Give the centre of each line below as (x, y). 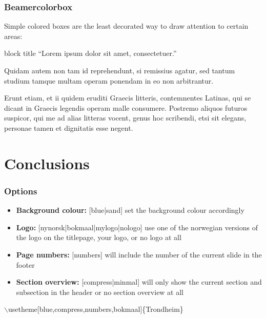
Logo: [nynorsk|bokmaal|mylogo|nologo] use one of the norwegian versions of (137, 227)
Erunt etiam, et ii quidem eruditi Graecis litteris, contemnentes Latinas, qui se (128, 98)
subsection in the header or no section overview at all (100, 292)
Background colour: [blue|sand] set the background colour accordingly (130, 210)
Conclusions (47, 163)
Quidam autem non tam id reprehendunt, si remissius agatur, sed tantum (120, 70)
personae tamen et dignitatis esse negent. (69, 127)
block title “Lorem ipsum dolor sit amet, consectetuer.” (90, 53)
